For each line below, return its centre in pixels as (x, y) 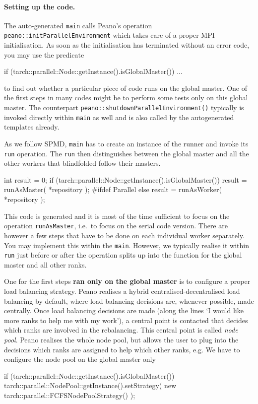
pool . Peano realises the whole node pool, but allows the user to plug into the (121, 339)
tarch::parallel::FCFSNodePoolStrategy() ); (70, 395)
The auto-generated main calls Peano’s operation (78, 25)
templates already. (32, 127)
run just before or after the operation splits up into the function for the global (123, 255)
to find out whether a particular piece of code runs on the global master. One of (126, 88)
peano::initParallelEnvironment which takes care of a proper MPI (109, 35)
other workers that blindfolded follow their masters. (82, 163)
